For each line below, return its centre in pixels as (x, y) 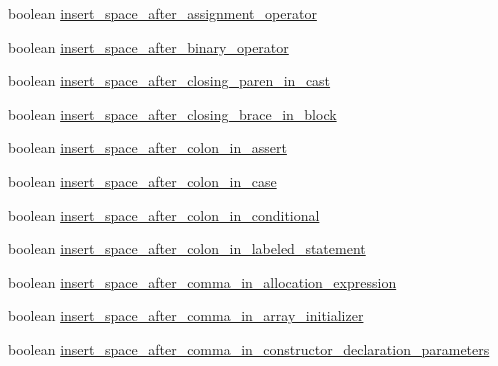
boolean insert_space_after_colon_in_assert (147, 147)
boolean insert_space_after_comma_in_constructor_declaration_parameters (249, 348)
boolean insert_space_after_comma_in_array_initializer (186, 315)
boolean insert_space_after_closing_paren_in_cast (169, 80)
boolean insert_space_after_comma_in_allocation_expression (202, 281)
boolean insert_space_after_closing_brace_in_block (172, 113)
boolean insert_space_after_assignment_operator (162, 13)
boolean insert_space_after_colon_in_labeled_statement (187, 248)
